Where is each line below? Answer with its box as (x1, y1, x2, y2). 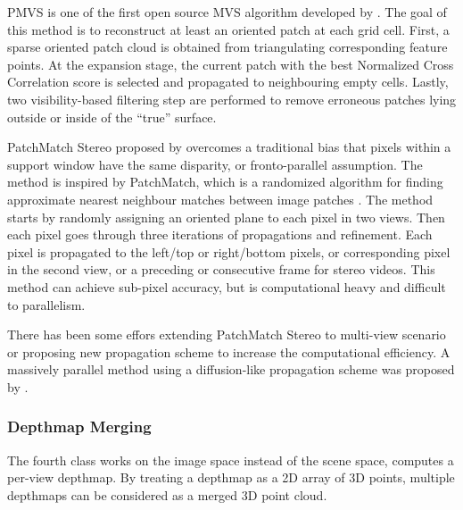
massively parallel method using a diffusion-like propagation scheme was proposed (7, 360, 455, 379)
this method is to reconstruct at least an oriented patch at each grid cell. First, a (7, 20, 450, 38)
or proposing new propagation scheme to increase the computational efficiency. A (7, 342, 451, 361)
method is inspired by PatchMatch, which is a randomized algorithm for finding (7, 172, 443, 191)
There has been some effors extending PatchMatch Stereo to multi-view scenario (7, 325, 446, 344)
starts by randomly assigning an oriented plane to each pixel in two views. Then (7, 207, 445, 226)
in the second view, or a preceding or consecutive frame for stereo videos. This (7, 260, 435, 279)
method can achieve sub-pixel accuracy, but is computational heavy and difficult (7, 277, 446, 296)
